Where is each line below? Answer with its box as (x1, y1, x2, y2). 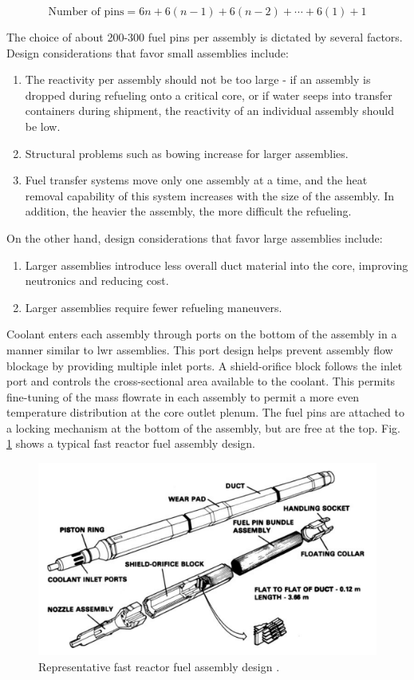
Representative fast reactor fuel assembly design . (38, 658, 280, 674)
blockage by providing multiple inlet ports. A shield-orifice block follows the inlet (6, 357, 403, 374)
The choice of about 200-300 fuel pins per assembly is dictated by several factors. (6, 29, 403, 45)
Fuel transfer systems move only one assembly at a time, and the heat (25, 172, 368, 188)
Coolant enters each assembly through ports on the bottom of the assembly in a (6, 326, 397, 342)
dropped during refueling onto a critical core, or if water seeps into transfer (25, 86, 392, 103)
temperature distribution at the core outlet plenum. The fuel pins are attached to (6, 404, 404, 421)
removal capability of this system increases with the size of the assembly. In (25, 187, 395, 204)
